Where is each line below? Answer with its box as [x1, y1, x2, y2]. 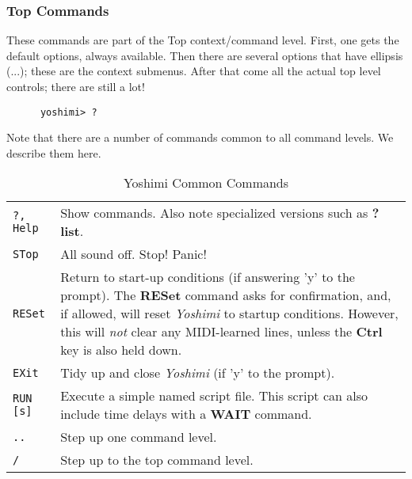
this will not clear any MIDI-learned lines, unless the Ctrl [60, 322, 383, 341]
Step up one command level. [60, 428, 217, 447]
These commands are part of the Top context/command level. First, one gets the [6, 32, 399, 48]
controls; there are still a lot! [6, 78, 145, 94]
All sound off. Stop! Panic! [60, 245, 207, 264]
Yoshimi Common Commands [123, 173, 289, 192]
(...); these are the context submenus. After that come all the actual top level [6, 63, 381, 79]
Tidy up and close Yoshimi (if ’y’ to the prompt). [60, 363, 335, 382]
